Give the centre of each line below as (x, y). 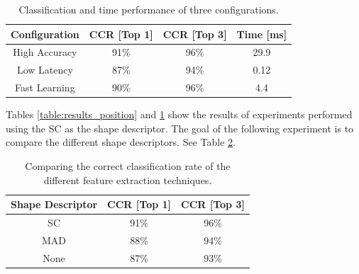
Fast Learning (45, 87)
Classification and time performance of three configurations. (149, 9)
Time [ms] (262, 34)
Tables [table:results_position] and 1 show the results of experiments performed (179, 114)
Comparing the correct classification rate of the (128, 166)
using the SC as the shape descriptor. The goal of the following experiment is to (180, 128)
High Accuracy (45, 52)
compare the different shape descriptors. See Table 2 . (121, 142)
